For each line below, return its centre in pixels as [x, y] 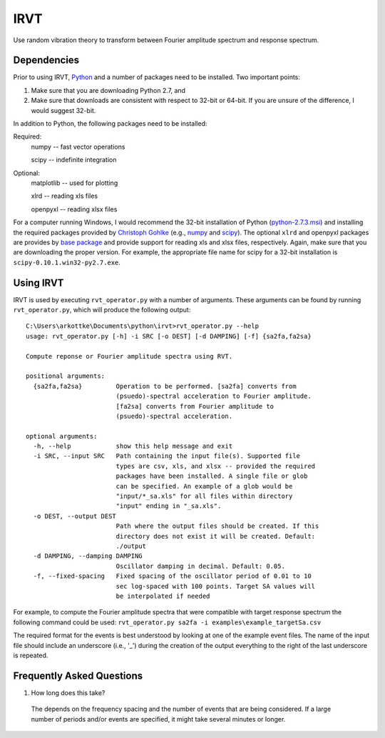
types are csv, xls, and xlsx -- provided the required [216, 466]
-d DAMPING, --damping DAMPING [88, 556]
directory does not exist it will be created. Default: [216, 536]
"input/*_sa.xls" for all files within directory [204, 496]
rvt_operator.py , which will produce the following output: [102, 310]
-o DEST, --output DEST [75, 516]
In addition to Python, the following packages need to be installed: [110, 124]
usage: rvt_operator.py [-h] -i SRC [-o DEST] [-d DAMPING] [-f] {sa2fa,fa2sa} [169, 336]
